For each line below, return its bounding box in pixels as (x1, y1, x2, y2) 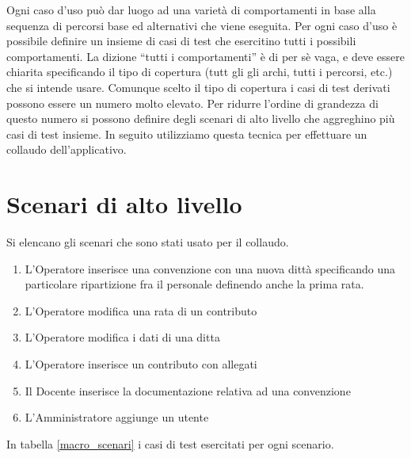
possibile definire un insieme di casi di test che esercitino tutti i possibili (6, 32, 356, 49)
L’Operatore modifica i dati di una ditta (25, 329, 220, 345)
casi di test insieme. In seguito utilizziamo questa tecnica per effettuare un (6, 125, 367, 142)
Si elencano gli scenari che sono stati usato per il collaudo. (6, 234, 289, 250)
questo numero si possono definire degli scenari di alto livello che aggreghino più (6, 110, 395, 127)
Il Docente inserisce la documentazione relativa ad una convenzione (25, 382, 351, 399)
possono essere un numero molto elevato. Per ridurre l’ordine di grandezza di (6, 94, 379, 111)
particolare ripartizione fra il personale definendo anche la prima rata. (25, 276, 364, 292)
